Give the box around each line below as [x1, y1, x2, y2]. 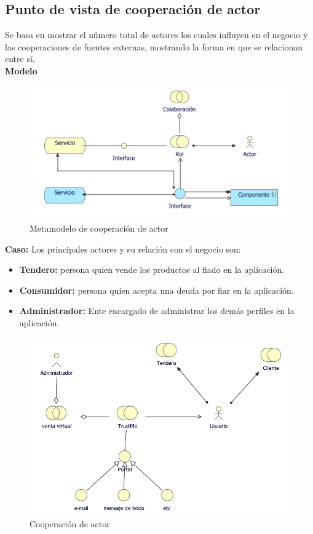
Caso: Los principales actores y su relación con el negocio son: [5, 242, 241, 255]
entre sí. [5, 52, 35, 65]
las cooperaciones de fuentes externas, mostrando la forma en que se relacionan [5, 40, 303, 53]
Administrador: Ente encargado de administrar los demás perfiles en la [19, 304, 295, 317]
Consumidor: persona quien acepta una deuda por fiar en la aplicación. [19, 283, 294, 296]
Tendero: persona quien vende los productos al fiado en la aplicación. [19, 263, 285, 276]
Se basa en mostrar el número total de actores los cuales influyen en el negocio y [5, 28, 308, 41]
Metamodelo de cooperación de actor [30, 221, 168, 234]
